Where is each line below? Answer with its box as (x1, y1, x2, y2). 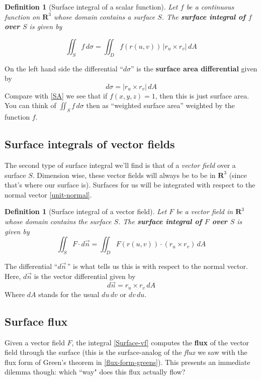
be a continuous (186, 2, 234, 12)
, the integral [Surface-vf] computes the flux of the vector (71, 337, 249, 347)
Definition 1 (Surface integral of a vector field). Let (5, 206, 167, 217)
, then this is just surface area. (155, 90, 249, 101)
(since (229, 169, 247, 180)
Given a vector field (5, 337, 65, 347)
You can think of (5, 100, 56, 111)
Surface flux (5, 313, 68, 329)
